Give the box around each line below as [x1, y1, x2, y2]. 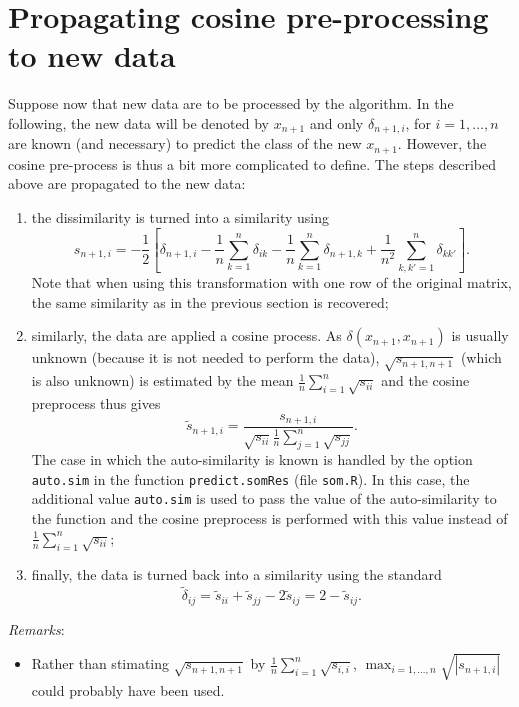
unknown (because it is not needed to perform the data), [31, 347, 380, 368]
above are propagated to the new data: [8, 173, 246, 194]
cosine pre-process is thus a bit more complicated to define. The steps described [8, 153, 496, 174]
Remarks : [8, 618, 65, 639]
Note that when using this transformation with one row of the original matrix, [31, 272, 512, 293]
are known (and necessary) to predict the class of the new [8, 133, 362, 154]
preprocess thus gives [31, 392, 161, 413]
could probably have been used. [31, 679, 225, 700]
